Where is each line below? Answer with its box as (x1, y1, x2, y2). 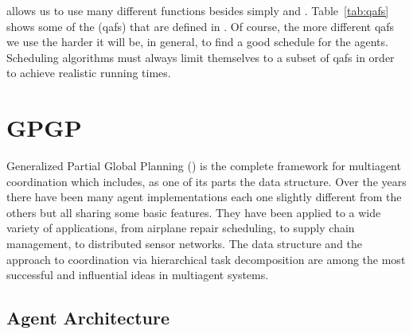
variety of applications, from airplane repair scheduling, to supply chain (6, 219, 355, 236)
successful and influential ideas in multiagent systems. (6, 266, 269, 283)
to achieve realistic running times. (6, 64, 171, 81)
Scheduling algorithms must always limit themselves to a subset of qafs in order (6, 49, 395, 65)
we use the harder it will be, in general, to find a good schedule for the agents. (6, 33, 388, 50)
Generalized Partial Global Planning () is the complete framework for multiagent (6, 157, 401, 174)
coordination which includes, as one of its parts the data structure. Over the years (6, 173, 407, 189)
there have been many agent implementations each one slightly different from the (6, 188, 402, 205)
